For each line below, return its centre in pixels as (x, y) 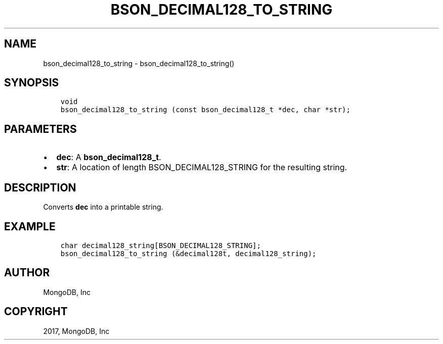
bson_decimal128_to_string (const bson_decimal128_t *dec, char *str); (205, 110)
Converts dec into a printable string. (103, 207)
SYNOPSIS (32, 83)
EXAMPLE (30, 226)
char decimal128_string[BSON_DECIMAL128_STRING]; (161, 245)
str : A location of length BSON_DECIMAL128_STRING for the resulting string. (202, 167)
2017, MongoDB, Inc (76, 331)
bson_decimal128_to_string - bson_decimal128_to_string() (139, 63)
